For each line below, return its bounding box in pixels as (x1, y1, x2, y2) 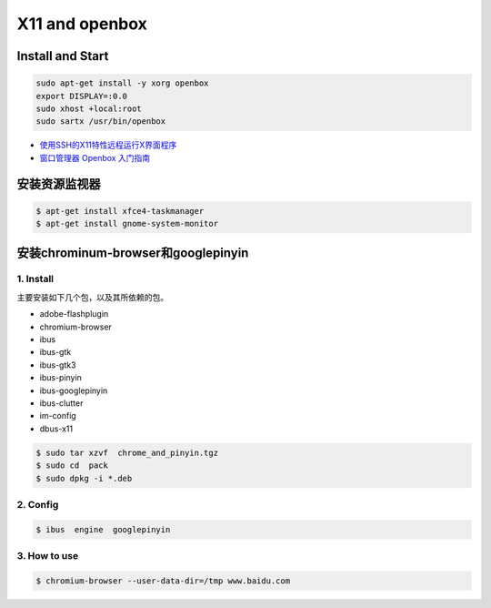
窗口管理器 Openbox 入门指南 (39, 152, 150, 163)
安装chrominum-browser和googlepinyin (16, 245, 249, 260)
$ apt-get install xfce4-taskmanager (35, 206, 205, 216)
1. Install (16, 273, 55, 286)
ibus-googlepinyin (39, 385, 108, 396)
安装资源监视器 (16, 176, 101, 191)
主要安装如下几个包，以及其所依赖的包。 (16, 291, 168, 302)
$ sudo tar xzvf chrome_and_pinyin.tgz (35, 447, 218, 458)
